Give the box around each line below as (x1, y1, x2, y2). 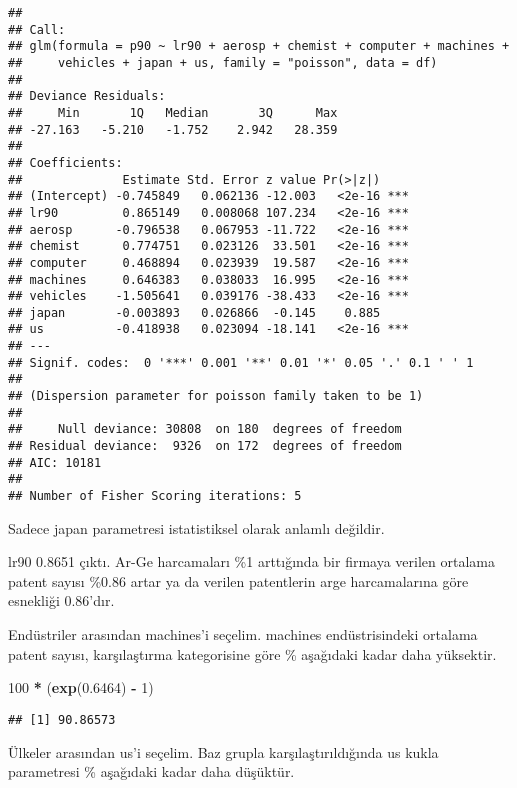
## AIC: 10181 (8, 455, 102, 470)
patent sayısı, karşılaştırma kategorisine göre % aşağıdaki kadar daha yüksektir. (8, 643, 497, 664)
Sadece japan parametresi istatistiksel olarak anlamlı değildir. (8, 517, 385, 538)
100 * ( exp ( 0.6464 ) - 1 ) (8, 677, 154, 698)
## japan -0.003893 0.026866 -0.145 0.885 (8, 305, 381, 320)
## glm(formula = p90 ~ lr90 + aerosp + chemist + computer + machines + (8, 39, 510, 54)
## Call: (8, 22, 66, 37)
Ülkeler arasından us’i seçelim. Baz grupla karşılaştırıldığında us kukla (8, 741, 439, 762)
